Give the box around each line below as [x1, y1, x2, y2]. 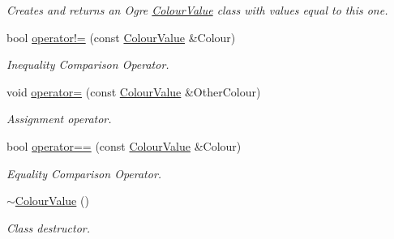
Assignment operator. [6, 110, 112, 127]
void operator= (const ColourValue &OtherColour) [6, 83, 261, 100]
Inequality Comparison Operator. [6, 56, 169, 73]
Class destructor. [6, 219, 91, 236]
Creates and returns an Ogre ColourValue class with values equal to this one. [6, 2, 388, 18]
